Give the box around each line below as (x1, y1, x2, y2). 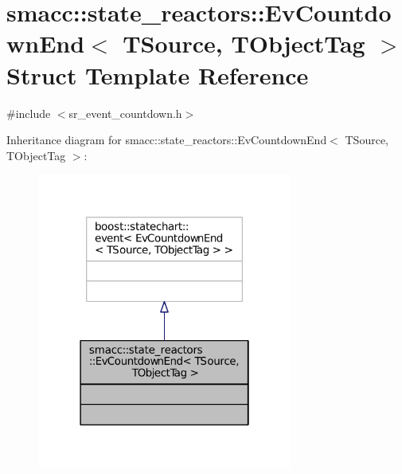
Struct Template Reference (6, 58, 309, 91)
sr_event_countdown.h (68, 104, 182, 121)
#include (6, 104, 51, 121)
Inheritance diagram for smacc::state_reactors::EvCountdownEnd (6, 131, 327, 148)
